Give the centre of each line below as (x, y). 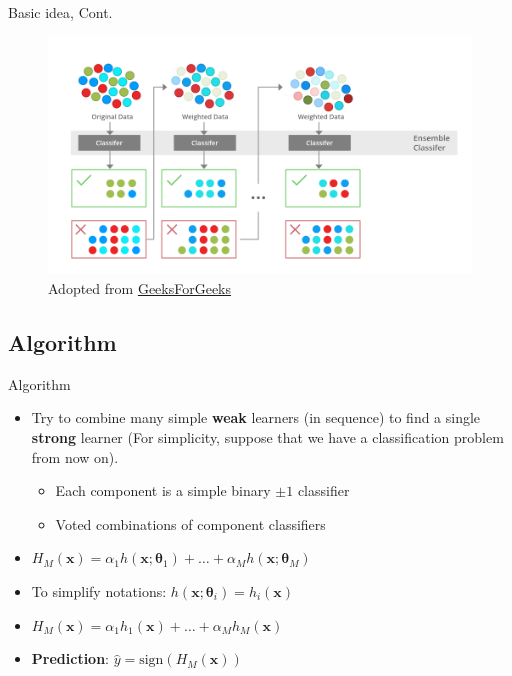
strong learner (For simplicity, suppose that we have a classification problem (267, 437)
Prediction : (70, 658)
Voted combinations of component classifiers (190, 523)
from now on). (75, 456)
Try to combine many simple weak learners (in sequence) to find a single (256, 417)
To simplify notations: (99, 591)
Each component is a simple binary (163, 490)
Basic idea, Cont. (60, 12)
